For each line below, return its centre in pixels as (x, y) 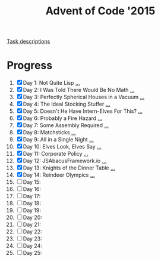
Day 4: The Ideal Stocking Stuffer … (67, 104)
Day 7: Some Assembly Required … (66, 125)
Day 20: (32, 218)
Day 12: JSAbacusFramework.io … (65, 161)
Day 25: (32, 253)
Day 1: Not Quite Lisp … (51, 83)
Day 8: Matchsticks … (49, 132)
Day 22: (32, 232)
